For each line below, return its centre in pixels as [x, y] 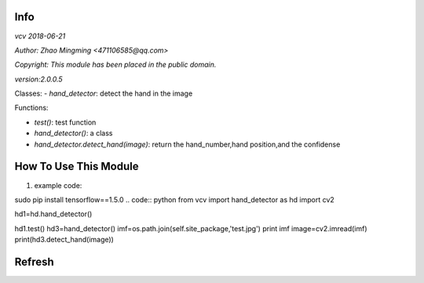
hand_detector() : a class [73, 133]
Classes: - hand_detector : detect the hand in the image [104, 93]
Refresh [34, 261]
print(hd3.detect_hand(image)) [64, 240]
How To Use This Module [77, 167]
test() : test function [65, 122]
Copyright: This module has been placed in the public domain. [115, 65]
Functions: [31, 108]
